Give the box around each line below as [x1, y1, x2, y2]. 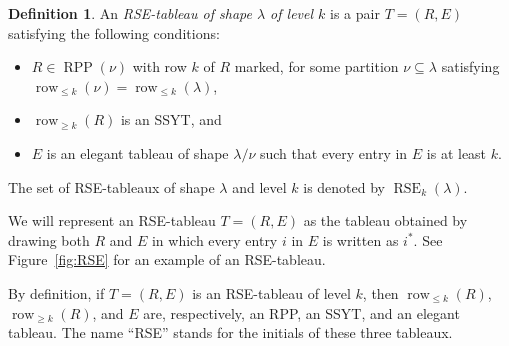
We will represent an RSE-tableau [8, 210, 216, 231]
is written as [322, 229, 399, 250]
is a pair [330, 3, 380, 23]
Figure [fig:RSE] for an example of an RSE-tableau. [8, 249, 326, 270]
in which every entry [151, 229, 278, 250]
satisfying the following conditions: [8, 22, 220, 43]
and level [232, 176, 287, 197]
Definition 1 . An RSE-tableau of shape [8, 3, 252, 23]
